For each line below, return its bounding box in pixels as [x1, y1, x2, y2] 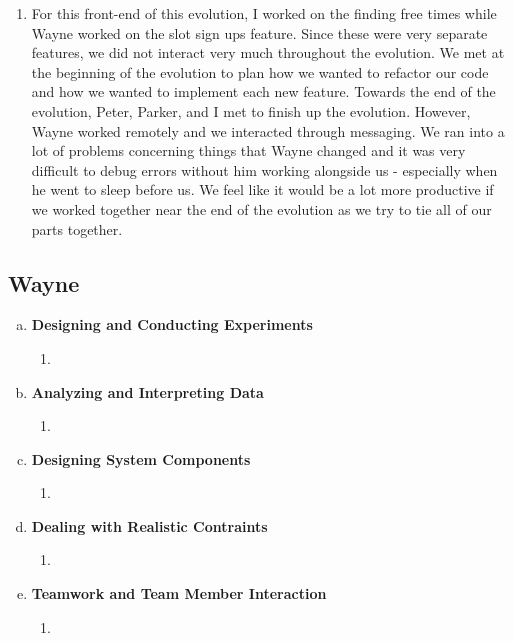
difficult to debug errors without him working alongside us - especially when [31, 159, 498, 180]
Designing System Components [31, 448, 251, 469]
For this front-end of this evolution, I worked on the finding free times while [31, 3, 497, 23]
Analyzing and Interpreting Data [31, 381, 264, 402]
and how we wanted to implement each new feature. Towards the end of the [31, 81, 496, 102]
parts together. [31, 218, 123, 239]
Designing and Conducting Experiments [31, 314, 313, 335]
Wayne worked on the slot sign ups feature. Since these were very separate [31, 22, 488, 43]
